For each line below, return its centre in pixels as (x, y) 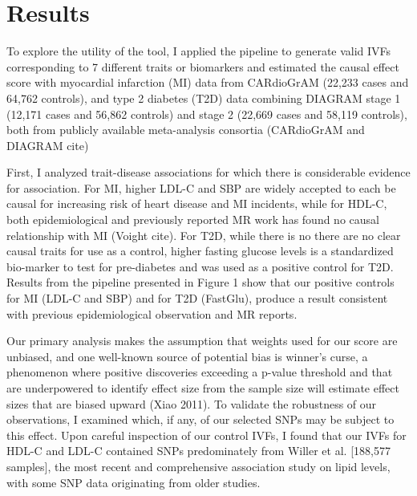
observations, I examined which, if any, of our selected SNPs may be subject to (200, 419)
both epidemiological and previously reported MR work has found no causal (193, 220)
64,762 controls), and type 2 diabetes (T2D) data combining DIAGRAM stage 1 (204, 98)
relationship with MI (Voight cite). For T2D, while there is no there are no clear (204, 235)
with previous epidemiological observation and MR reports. (152, 313)
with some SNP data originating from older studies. (134, 482)
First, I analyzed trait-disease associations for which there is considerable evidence (208, 172)
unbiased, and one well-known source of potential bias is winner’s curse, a (187, 356)
